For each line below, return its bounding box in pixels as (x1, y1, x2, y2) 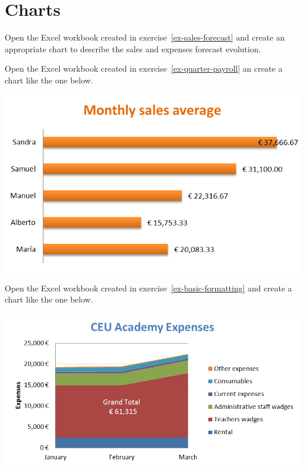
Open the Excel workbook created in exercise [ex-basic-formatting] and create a (5, 281, 292, 294)
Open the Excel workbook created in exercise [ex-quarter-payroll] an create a (5, 62, 283, 75)
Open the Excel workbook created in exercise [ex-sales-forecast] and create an (5, 31, 285, 43)
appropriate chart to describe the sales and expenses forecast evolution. (5, 42, 261, 55)
